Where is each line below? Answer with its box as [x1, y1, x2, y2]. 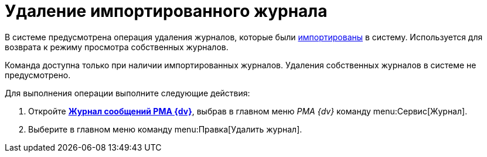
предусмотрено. [5, 69, 71, 80]
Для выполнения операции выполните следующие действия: [5, 88, 250, 98]
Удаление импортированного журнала [5, 1, 328, 21]
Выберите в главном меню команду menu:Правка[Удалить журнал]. [28, 124, 302, 134]
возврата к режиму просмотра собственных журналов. [5, 41, 229, 52]
